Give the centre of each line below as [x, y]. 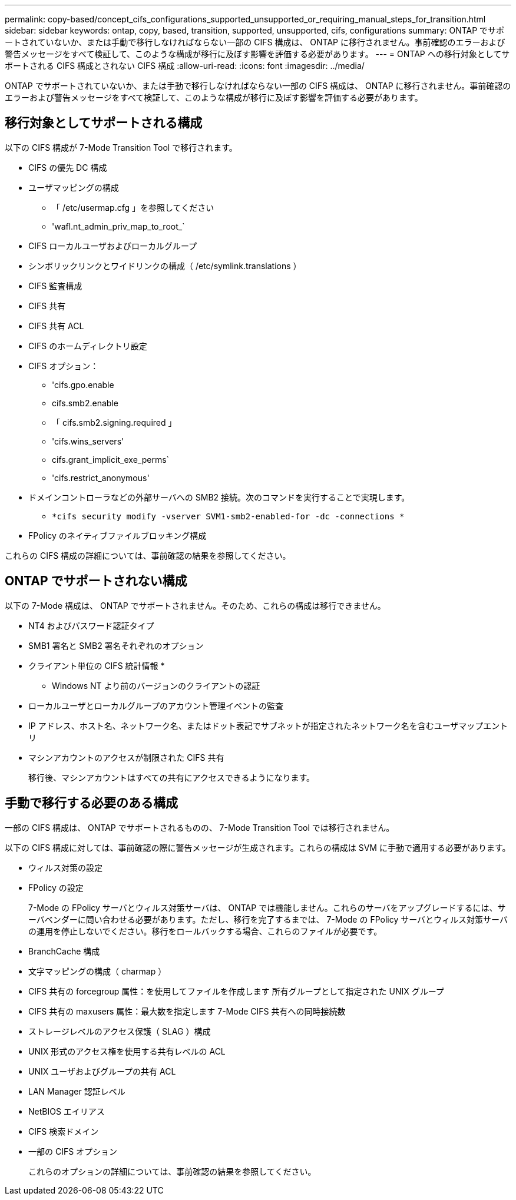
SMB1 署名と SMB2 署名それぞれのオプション [116, 645]
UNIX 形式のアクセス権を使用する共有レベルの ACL [127, 1051]
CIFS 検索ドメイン [64, 1131]
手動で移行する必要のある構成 [91, 803]
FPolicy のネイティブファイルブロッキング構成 [118, 535]
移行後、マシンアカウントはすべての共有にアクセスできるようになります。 [172, 777]
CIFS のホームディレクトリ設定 [88, 346]
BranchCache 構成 [64, 951]
